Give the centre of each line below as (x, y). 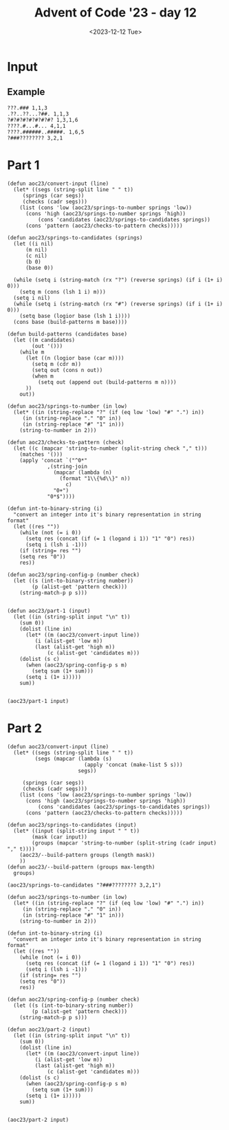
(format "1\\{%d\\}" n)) (95, 478)
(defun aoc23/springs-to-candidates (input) (72, 825)
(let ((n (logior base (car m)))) (75, 358)
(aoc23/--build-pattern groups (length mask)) (87, 855)
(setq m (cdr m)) (56, 364)
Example (26, 92)
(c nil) (36, 256)
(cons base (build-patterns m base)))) (70, 322)
